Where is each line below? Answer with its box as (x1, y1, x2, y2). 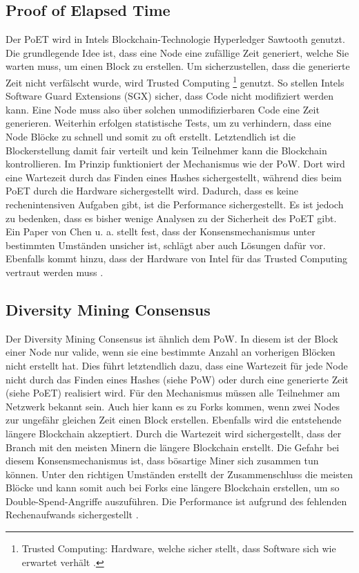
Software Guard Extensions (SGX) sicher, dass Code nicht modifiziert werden (6, 89, 334, 103)
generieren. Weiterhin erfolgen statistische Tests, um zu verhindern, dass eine (6, 116, 331, 130)
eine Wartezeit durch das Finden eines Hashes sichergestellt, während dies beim (6, 170, 342, 184)
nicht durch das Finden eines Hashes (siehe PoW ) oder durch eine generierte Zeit (6, 372, 349, 386)
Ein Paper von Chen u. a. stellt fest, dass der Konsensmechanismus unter (6, 224, 316, 239)
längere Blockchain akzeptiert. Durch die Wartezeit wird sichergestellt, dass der (6, 426, 342, 440)
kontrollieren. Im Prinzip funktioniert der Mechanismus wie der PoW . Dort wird (6, 156, 345, 171)
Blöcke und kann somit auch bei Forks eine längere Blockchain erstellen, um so (6, 480, 340, 495)
